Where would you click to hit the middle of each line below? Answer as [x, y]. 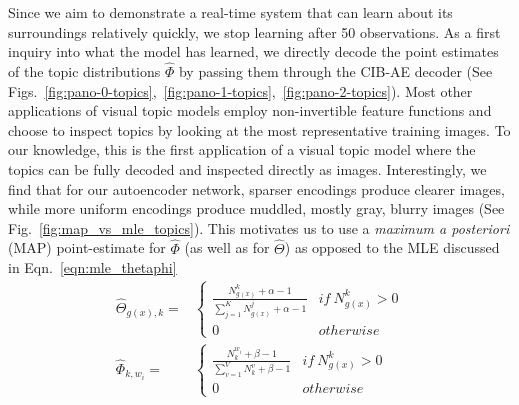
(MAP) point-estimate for [87, 247]
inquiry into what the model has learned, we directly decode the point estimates [253, 51]
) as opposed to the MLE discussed [392, 247]
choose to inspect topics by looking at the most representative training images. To [259, 129]
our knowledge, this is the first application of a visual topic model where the [242, 149]
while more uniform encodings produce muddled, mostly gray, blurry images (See [256, 208]
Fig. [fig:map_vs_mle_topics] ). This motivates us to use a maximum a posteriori [259, 227]
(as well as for [227, 247]
